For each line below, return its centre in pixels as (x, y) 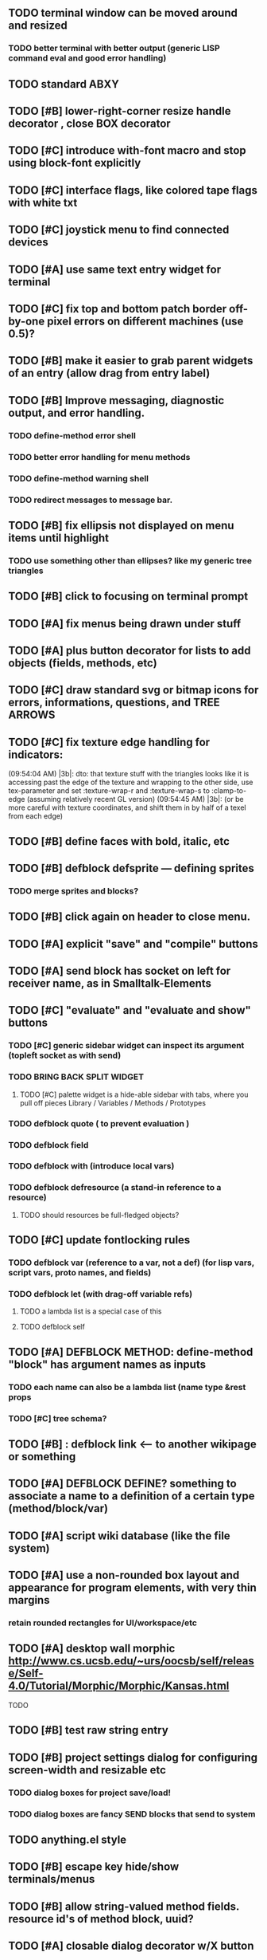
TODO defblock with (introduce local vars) (91, 1166)
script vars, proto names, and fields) (80, 1273)
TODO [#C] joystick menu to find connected (119, 230)
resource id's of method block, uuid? (101, 1919)
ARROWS (32, 715)
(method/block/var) (58, 1508)
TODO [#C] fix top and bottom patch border (118, 309)
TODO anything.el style (68, 1839)
